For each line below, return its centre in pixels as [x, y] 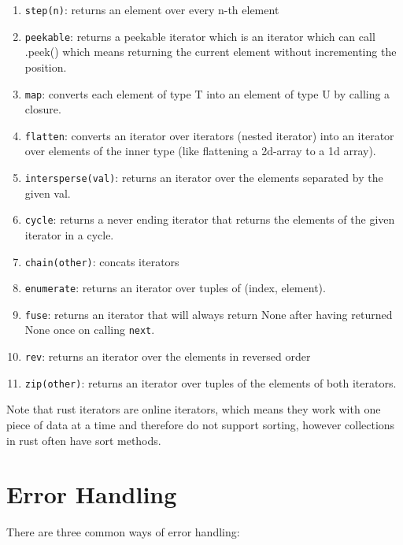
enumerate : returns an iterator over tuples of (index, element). [175, 288]
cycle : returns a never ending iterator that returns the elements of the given [210, 219]
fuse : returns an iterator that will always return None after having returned [209, 314]
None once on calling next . [90, 330]
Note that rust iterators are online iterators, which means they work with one [194, 409]
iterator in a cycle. [69, 234]
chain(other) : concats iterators [102, 261]
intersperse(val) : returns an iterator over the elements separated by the [204, 177]
